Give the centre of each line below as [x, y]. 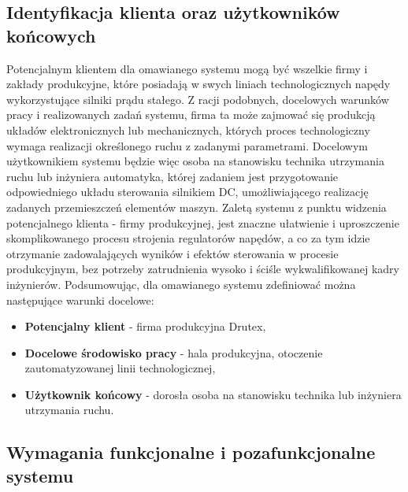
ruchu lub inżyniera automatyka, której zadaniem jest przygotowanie [172, 176]
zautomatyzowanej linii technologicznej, [120, 368]
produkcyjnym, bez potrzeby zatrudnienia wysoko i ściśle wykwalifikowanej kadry [203, 269]
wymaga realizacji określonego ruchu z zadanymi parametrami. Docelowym [187, 145]
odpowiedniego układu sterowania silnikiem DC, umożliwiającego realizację [187, 192]
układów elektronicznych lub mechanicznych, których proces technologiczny [188, 129]
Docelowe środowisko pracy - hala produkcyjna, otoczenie [174, 352]
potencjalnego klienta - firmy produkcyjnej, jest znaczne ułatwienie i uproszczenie [203, 222]
